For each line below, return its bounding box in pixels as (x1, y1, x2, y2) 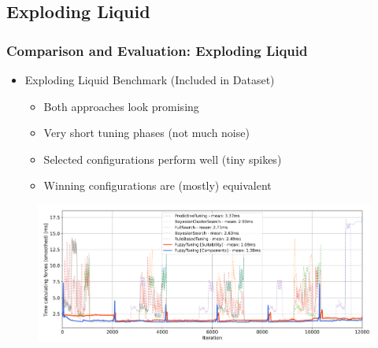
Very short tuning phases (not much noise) (43, 124, 250, 141)
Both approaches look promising (43, 98, 199, 114)
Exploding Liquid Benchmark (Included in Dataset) (24, 72, 275, 87)
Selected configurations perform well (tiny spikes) (43, 150, 282, 167)
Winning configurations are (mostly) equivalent (43, 177, 272, 194)
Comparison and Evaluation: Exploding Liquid (6, 40, 308, 60)
